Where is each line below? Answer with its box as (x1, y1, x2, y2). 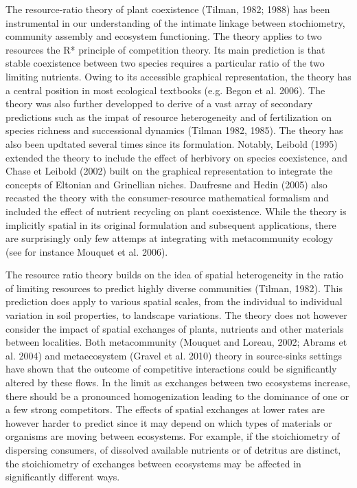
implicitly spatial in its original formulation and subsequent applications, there (5, 217, 336, 232)
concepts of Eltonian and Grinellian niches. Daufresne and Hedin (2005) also (5, 177, 327, 191)
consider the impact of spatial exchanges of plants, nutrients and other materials (5, 321, 344, 335)
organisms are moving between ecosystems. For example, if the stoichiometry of (5, 429, 340, 443)
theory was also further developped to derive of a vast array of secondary (5, 96, 313, 111)
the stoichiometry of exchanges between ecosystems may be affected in (5, 456, 301, 470)
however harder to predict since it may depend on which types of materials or (5, 415, 332, 430)
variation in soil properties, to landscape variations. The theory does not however (5, 308, 347, 322)
